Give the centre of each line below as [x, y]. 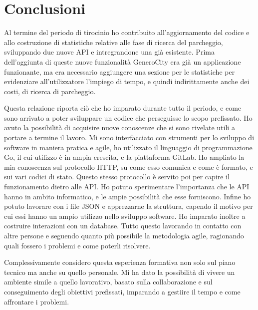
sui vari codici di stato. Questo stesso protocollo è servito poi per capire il [117, 177]
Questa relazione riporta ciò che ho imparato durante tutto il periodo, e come [123, 108]
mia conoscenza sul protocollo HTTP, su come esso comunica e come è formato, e [129, 167]
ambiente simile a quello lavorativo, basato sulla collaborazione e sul [108, 282]
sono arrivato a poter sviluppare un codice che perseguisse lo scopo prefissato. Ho [128, 117]
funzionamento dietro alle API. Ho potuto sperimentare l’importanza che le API [127, 187]
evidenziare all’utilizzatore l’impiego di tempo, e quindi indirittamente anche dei [127, 81]
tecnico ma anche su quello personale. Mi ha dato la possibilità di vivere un [120, 272]
